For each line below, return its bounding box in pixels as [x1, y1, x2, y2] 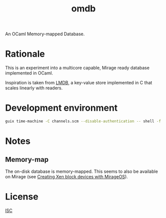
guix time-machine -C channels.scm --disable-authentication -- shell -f [5, 119, 162, 124]
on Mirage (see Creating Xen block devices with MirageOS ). [5, 173, 128, 179]
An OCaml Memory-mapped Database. [5, 31, 85, 37]
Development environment [5, 102, 118, 114]
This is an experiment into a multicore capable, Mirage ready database [5, 65, 150, 71]
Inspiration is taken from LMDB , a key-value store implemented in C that [5, 80, 153, 86]
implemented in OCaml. [5, 70, 53, 76]
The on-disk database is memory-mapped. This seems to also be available [5, 168, 158, 174]
